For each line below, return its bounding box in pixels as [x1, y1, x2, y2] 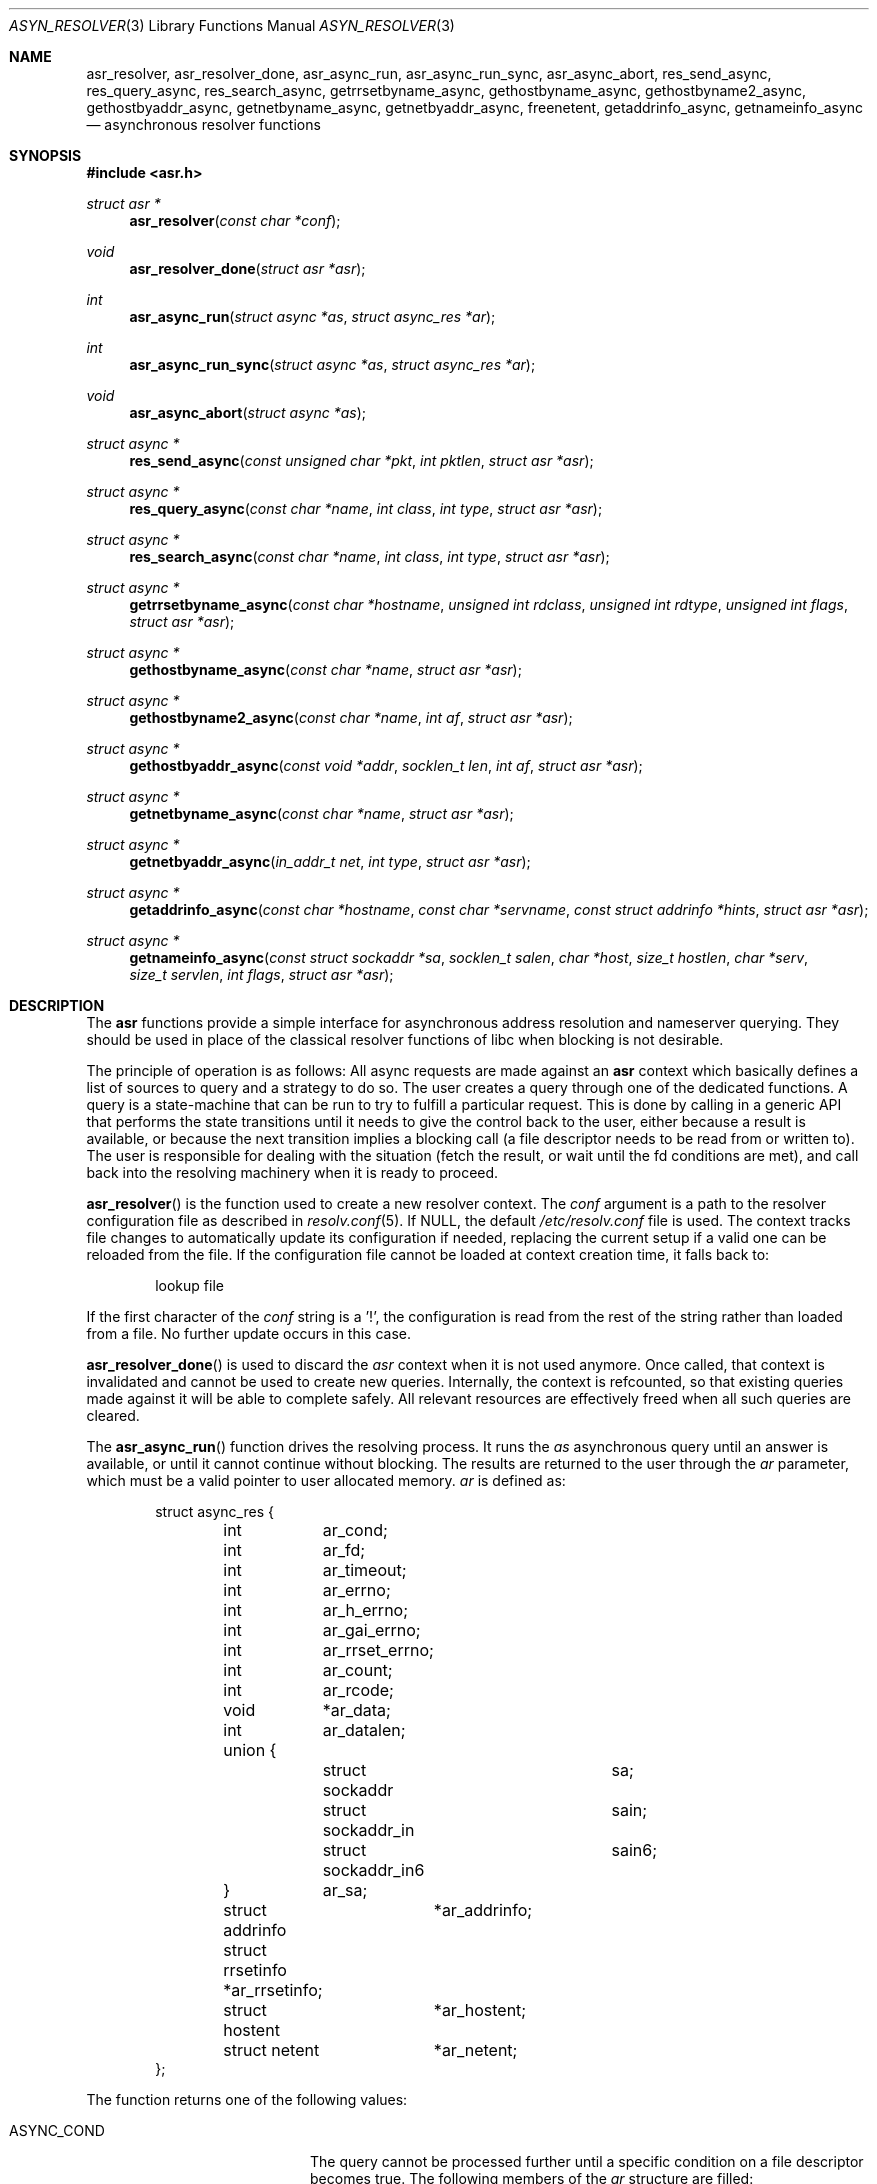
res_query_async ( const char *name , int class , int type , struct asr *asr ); [129, 500, 603, 517]
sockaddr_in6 [322, 1860, 425, 1880]
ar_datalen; [322, 1720, 406, 1740]
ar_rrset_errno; [322, 1640, 434, 1660]
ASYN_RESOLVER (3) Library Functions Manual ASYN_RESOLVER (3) [9, 17, 455, 34]
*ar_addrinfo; [433, 1900, 533, 1920]
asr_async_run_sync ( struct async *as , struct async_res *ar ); [129, 356, 536, 373]
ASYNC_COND [9, 2122, 105, 2139]
